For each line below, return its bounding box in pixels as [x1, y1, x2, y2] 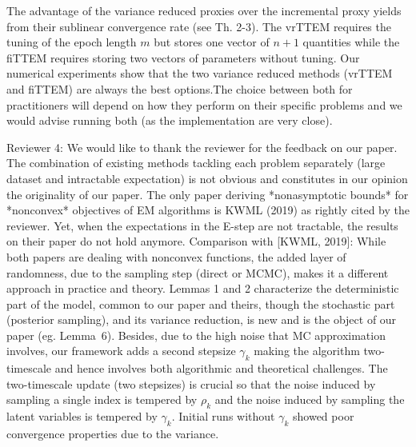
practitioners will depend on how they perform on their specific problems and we [6, 96, 402, 113]
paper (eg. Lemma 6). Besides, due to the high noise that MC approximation [6, 326, 386, 343]
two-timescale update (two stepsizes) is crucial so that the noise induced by [6, 375, 376, 392]
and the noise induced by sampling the [214, 391, 405, 408]
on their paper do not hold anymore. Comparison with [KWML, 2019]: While [6, 233, 386, 249]
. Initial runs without [171, 408, 275, 425]
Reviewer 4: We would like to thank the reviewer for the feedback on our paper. [6, 138, 398, 155]
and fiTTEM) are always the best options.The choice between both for [6, 80, 353, 97]
